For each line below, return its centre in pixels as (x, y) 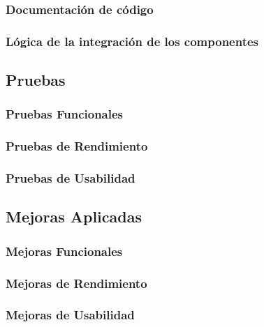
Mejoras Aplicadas (74, 216)
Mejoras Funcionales (64, 251)
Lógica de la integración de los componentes (132, 41)
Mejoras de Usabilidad (70, 315)
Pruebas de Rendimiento (77, 146)
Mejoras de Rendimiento (76, 283)
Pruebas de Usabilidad (71, 178)
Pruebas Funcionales (65, 114)
